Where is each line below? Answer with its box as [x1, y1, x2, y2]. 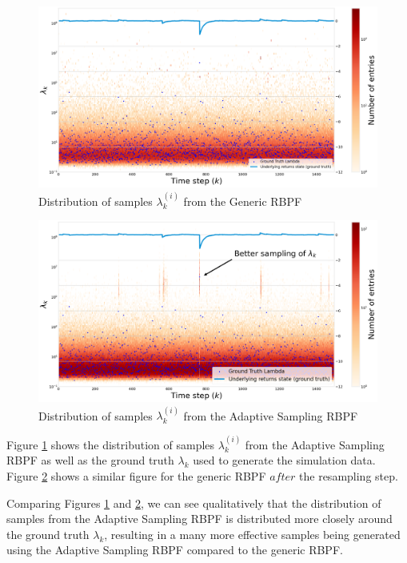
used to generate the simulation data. [193, 452, 376, 468]
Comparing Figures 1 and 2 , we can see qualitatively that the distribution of [6, 494, 381, 511]
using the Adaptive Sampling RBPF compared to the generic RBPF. [6, 541, 343, 558]
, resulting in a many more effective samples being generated [104, 525, 401, 542]
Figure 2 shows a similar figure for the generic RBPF [6, 467, 266, 484]
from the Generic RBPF [183, 192, 302, 209]
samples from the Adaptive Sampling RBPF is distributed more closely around [6, 510, 393, 527]
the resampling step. [299, 467, 398, 484]
